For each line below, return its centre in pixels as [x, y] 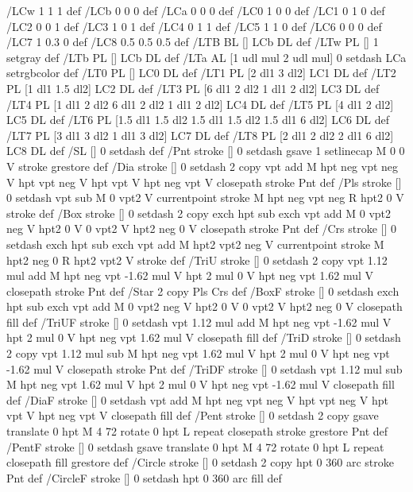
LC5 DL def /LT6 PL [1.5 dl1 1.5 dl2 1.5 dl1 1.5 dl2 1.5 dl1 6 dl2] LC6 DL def [198, 120]
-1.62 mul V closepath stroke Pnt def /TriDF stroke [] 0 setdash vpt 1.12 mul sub [205, 368]
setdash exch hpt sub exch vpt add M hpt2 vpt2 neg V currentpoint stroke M [195, 244]
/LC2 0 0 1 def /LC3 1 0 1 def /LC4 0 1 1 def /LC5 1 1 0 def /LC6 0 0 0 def [194, 26]
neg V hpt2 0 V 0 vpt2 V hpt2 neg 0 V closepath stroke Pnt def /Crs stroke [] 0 [201, 229]
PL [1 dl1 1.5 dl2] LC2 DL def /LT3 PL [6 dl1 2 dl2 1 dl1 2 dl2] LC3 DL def [193, 88]
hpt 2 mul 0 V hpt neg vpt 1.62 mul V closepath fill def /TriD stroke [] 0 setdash [204, 337]
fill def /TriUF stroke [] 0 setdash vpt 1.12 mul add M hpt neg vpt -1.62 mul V [199, 322]
